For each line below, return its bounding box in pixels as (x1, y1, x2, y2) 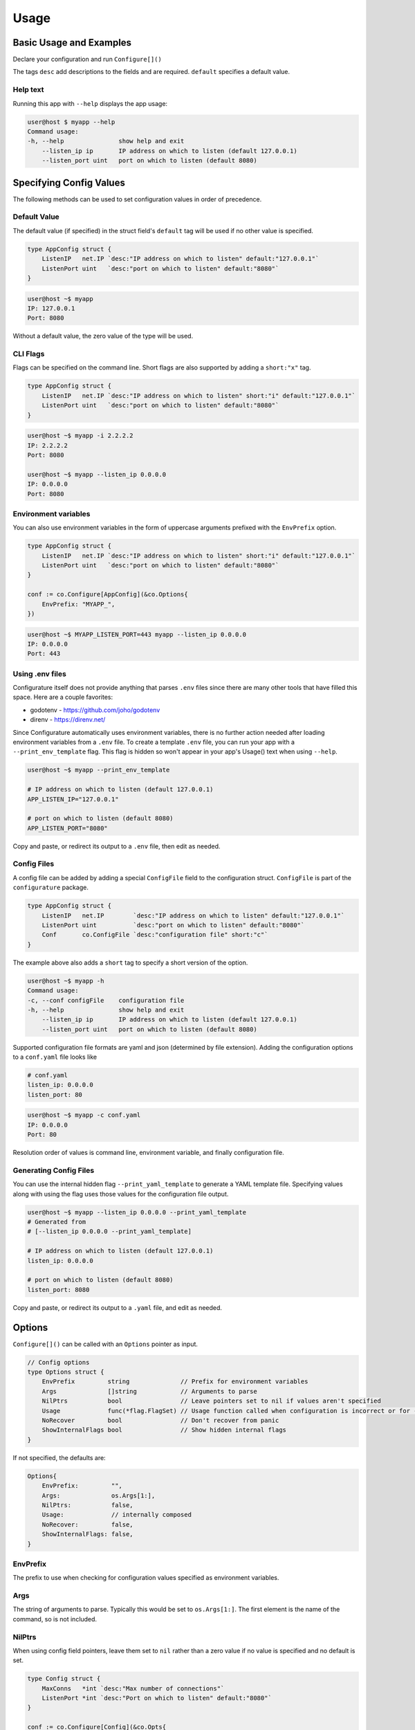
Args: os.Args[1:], (41, 1491, 156, 1500)
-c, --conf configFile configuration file (27, 996, 185, 1004)
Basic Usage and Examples (12, 37, 131, 48)
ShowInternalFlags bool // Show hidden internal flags (41, 1426, 287, 1434)
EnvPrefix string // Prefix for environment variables (41, 1378, 308, 1385)
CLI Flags (12, 349, 45, 359)
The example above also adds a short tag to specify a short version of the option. (12, 958, 248, 967)
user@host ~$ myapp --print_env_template (27, 766, 170, 774)
